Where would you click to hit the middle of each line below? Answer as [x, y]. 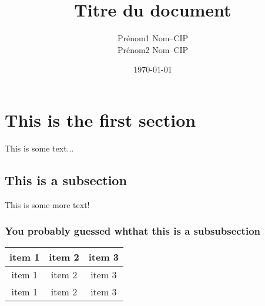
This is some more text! [47, 204]
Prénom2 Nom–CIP [153, 49]
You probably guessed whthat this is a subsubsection [133, 231]
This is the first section [100, 119]
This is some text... [39, 148]
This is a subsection [66, 180]
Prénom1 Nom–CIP [153, 38]
